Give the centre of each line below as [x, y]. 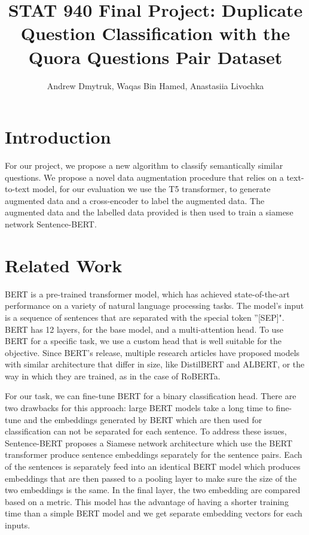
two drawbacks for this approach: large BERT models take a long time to [139, 408]
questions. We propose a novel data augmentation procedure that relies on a [144, 177]
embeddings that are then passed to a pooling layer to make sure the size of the [151, 478]
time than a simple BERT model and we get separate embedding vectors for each [154, 513]
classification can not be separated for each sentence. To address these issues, [146, 431]
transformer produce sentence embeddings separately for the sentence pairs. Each [154, 455]
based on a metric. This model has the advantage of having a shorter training [147, 501]
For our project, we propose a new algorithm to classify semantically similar [144, 165]
